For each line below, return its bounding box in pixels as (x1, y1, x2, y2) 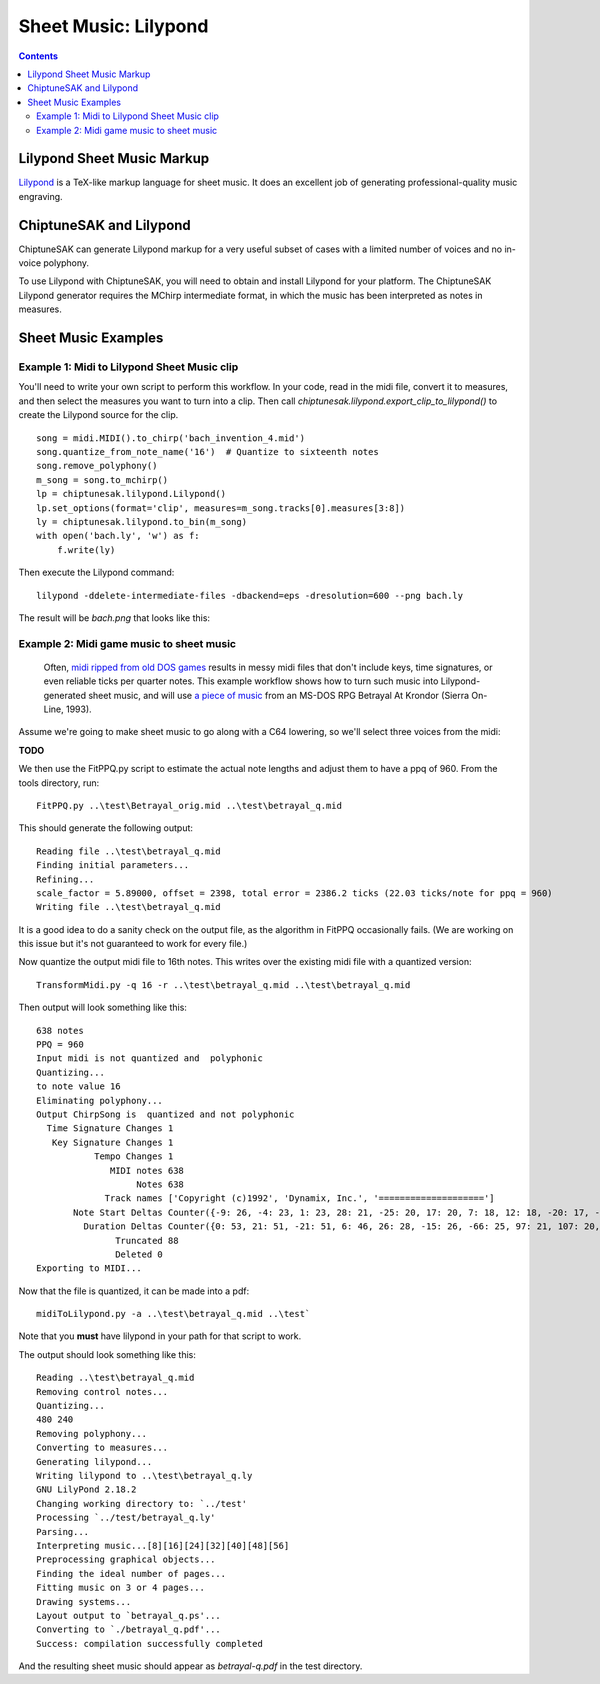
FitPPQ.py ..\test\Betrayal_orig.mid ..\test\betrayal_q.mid (36, 800, 342, 811)
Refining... (36, 873, 95, 885)
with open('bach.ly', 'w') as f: (36, 530, 200, 542)
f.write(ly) (56, 544, 116, 555)
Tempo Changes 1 (93, 1151, 174, 1162)
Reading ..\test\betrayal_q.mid (36, 1372, 195, 1384)
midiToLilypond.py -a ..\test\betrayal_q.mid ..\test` (36, 1308, 311, 1320)
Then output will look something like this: (18, 1001, 187, 1014)
